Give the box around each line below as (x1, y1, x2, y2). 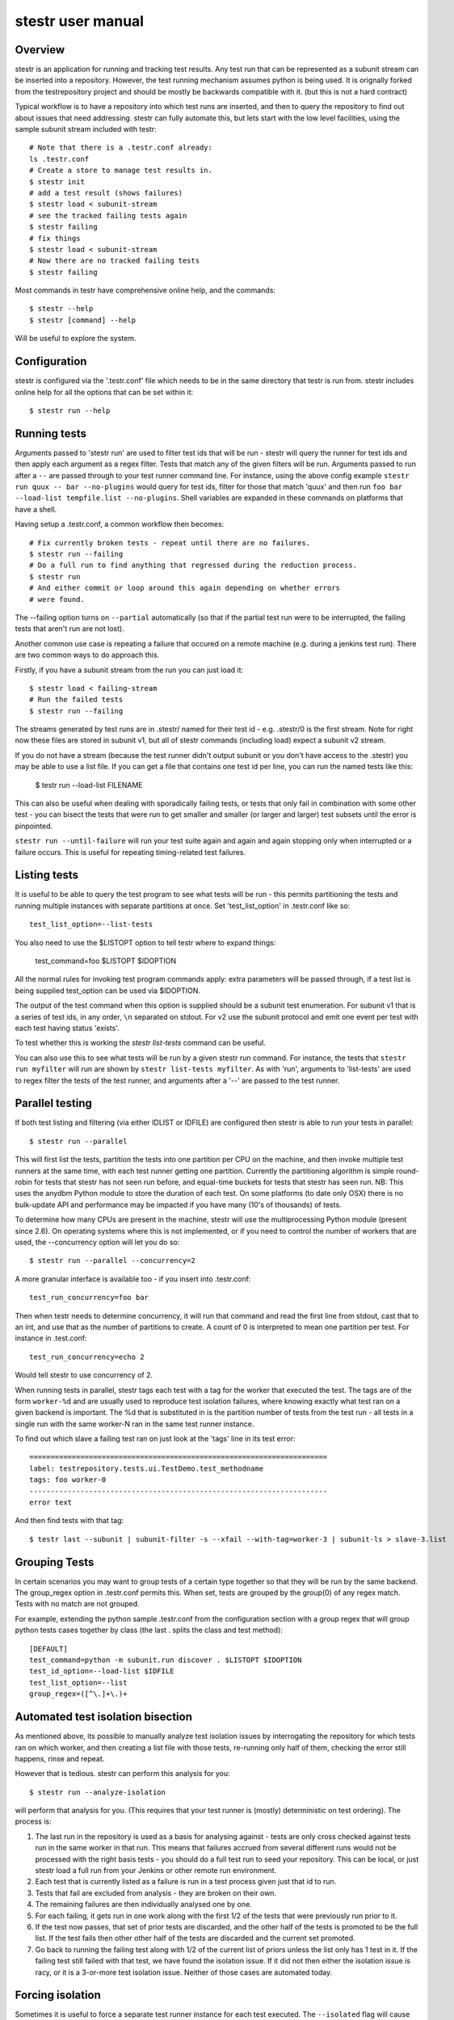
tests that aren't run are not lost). (15, 624, 124, 633)
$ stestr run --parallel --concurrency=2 (29, 1256, 195, 1265)
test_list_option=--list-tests (29, 920, 153, 929)
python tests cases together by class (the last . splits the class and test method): (15, 1625, 283, 1635)
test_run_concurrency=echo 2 (29, 1352, 145, 1361)
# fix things (29, 234, 81, 242)
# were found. (29, 595, 85, 604)
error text (29, 1498, 73, 1507)
